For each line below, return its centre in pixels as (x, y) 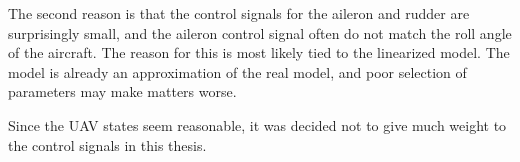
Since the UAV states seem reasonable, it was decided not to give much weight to (257, 124)
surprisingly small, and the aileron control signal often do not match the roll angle (260, 32)
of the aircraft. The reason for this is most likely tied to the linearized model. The (259, 52)
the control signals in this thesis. (107, 144)
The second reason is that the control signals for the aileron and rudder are (239, 13)
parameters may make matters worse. (122, 91)
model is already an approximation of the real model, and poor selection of (237, 71)
